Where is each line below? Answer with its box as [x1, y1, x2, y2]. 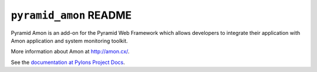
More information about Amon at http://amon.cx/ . [11, 48, 130, 55]
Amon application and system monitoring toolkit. [11, 37, 129, 44]
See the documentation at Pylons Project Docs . [11, 59, 126, 66]
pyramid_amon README [11, 9, 132, 21]
